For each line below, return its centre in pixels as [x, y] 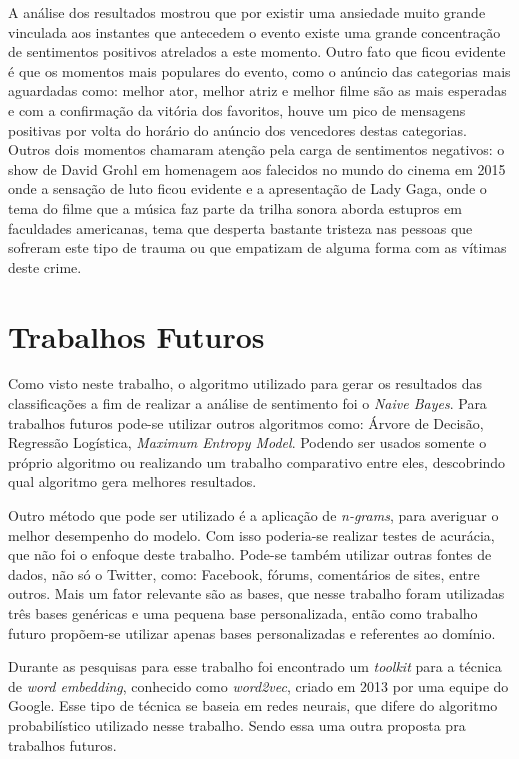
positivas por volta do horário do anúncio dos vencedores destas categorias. [237, 129]
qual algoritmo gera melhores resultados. [132, 481]
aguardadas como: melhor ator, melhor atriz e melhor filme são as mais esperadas [257, 90]
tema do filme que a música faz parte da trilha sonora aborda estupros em [235, 207]
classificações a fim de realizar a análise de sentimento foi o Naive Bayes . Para [247, 403]
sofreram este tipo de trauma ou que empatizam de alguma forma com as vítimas [257, 247]
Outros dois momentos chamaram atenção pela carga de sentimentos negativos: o [256, 149]
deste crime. [45, 266]
